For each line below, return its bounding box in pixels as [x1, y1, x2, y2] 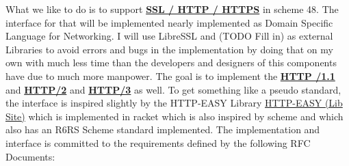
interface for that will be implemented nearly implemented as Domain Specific [5, 15, 333, 29]
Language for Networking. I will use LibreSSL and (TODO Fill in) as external [5, 29, 333, 43]
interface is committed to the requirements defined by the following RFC [5, 135, 311, 150]
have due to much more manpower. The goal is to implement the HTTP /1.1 [5, 68, 335, 83]
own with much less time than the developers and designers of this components [5, 55, 337, 70]
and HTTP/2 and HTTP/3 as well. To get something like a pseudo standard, [5, 82, 341, 96]
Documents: [5, 149, 55, 163]
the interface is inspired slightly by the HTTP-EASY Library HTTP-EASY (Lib [5, 96, 343, 110]
